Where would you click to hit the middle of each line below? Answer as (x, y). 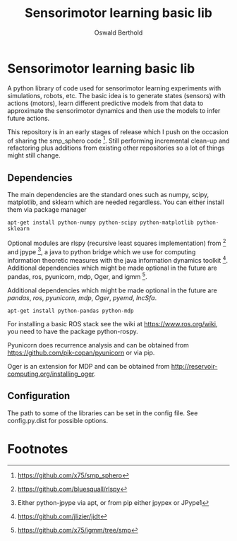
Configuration (39, 396)
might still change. (34, 155)
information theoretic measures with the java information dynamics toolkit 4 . (117, 260)
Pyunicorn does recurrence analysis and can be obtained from (98, 345)
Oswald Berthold (119, 32)
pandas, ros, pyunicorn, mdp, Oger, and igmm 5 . (77, 276)
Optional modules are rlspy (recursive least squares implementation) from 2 (117, 243)
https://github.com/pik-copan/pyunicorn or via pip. (81, 352)
